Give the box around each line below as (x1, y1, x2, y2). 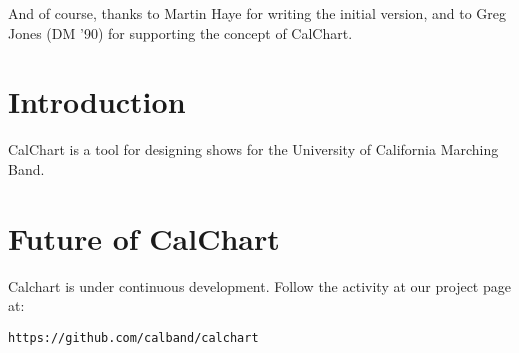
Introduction (8, 81, 186, 122)
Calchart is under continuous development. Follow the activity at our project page (8, 275, 511, 296)
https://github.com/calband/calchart (8, 330, 259, 345)
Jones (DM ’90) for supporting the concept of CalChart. (8, 22, 353, 43)
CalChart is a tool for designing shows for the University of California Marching (8, 139, 499, 160)
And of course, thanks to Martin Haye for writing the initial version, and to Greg (8, 3, 506, 23)
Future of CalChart (8, 217, 280, 258)
